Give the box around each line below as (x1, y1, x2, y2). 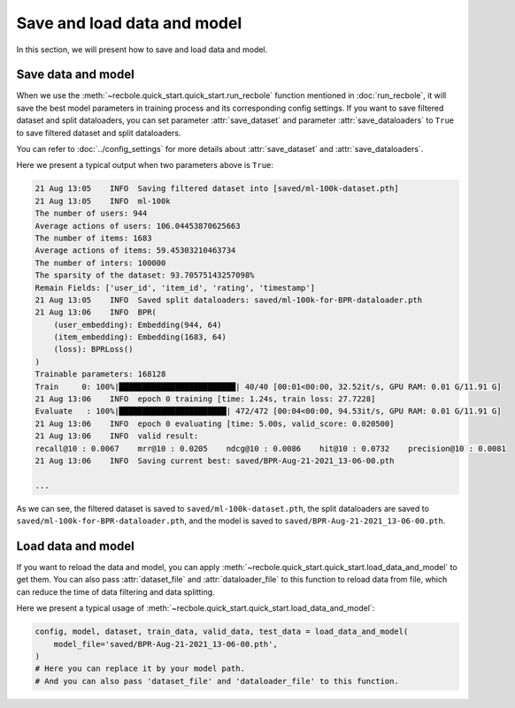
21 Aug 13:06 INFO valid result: (35, 431, 199, 441)
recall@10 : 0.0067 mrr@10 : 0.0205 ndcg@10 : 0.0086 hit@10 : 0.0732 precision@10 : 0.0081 (35, 443, 506, 453)
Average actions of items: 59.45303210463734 (35, 246, 236, 255)
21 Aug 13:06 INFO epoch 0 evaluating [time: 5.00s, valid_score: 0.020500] (35, 418, 395, 429)
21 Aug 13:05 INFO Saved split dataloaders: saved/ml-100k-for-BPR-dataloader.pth (35, 294, 423, 305)
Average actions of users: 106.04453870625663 (35, 221, 241, 231)
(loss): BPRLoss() (53, 345, 134, 354)
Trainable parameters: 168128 (35, 369, 166, 379)
